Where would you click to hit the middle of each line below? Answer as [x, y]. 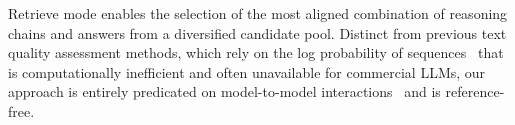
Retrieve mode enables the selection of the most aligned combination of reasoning [258, 13]
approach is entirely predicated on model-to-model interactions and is [224, 91]
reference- [475, 91]
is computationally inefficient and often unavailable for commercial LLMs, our [247, 71]
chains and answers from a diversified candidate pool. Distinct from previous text [257, 32]
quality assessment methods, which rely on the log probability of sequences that [256, 52]
